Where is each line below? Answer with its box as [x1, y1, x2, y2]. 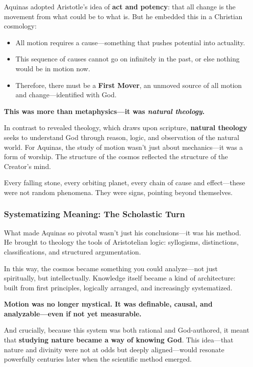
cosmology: [4, 21, 37, 31]
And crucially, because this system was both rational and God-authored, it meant [4, 325, 250, 335]
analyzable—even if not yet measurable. [4, 308, 142, 318]
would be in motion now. [15, 63, 90, 73]
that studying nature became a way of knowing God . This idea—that [4, 335, 234, 345]
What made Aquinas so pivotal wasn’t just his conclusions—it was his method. [4, 227, 241, 237]
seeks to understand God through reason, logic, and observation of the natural [4, 132, 239, 142]
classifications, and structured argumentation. [4, 246, 141, 256]
